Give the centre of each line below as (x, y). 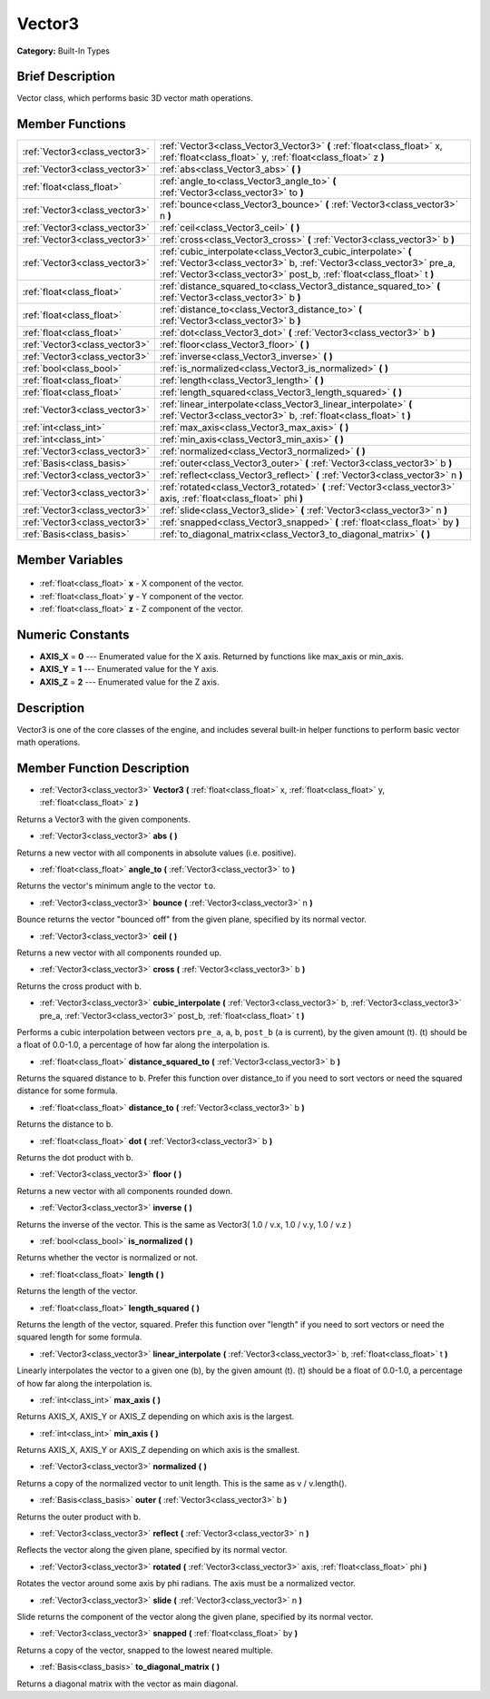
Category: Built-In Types (64, 51)
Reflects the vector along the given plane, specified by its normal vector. (152, 1550)
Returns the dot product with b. (75, 1158)
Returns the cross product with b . (79, 986)
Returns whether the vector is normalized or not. (108, 1258)
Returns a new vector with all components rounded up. (119, 953)
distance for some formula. (67, 1091)
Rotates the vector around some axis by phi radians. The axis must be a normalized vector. (186, 1584)
